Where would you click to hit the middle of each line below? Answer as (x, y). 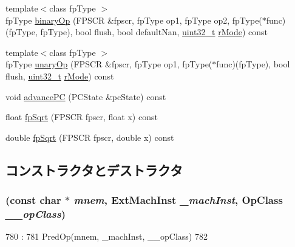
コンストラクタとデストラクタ (94, 170)
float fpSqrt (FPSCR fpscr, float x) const (82, 117)
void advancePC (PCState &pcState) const (86, 96)
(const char (33, 200)
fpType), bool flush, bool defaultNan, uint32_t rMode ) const (154, 32)
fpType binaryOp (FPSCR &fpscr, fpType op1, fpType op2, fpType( (134, 20)
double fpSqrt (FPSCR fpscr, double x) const (90, 137)
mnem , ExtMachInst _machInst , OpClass (178, 200)
